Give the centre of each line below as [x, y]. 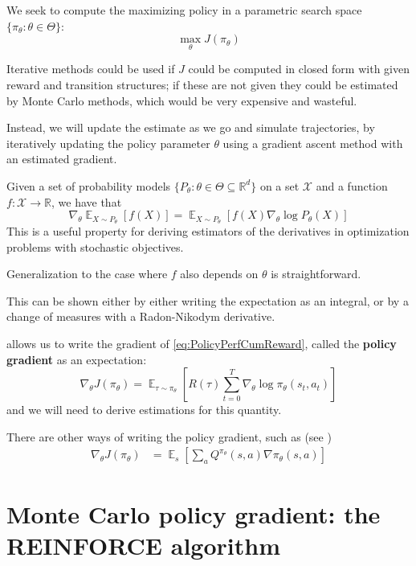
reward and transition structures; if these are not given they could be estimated [202, 84]
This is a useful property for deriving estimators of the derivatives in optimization [208, 231]
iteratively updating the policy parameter [108, 143]
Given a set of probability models [89, 185]
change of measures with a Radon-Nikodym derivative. [141, 316]
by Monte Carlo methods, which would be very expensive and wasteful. [182, 100]
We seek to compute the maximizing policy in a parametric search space [184, 10]
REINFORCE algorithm [143, 545]
